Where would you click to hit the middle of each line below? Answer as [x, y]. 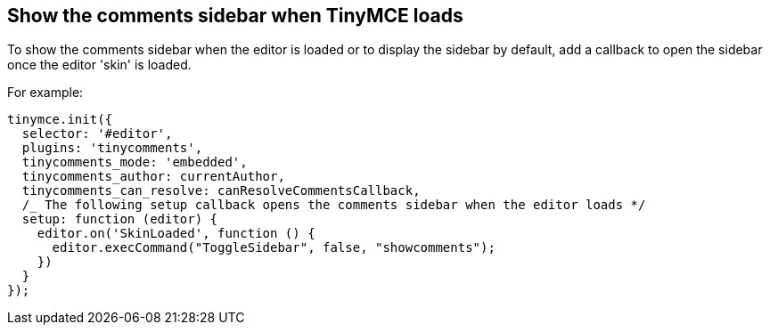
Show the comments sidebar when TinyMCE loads [235, 16]
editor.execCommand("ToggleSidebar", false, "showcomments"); [274, 248]
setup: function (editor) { [120, 219]
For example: [45, 93]
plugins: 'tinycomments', [112, 148]
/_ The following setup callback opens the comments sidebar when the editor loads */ [334, 205]
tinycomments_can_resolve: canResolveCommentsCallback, [221, 191]
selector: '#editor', [97, 134]
